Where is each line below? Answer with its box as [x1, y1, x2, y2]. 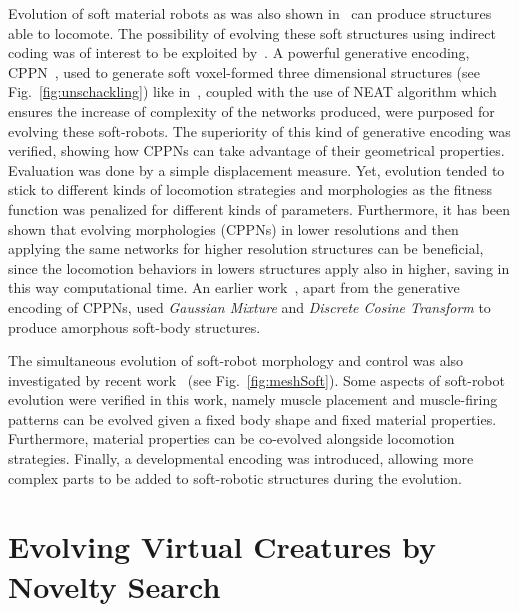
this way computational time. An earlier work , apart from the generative [8, 277, 460, 298]
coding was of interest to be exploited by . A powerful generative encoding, [8, 42, 470, 63]
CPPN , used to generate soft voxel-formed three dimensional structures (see [8, 61, 480, 82]
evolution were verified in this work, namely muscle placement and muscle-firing [8, 389, 498, 410]
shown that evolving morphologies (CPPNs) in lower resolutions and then [8, 218, 459, 239]
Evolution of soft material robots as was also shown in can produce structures [8, 3, 492, 23]
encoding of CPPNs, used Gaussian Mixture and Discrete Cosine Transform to [8, 296, 491, 317]
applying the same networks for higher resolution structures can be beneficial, [8, 238, 484, 259]
